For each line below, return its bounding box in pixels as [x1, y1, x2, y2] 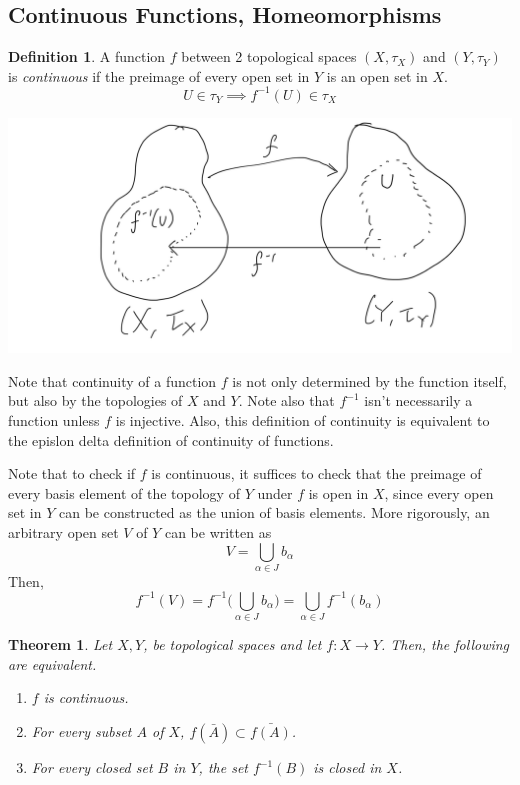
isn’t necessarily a [364, 390, 473, 411]
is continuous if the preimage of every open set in [8, 65, 310, 86]
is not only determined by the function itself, [232, 370, 507, 391]
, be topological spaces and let [143, 634, 322, 655]
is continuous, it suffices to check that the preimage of [151, 463, 482, 484]
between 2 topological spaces [181, 46, 357, 67]
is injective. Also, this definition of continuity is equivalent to [115, 409, 490, 430]
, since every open [384, 482, 494, 503]
